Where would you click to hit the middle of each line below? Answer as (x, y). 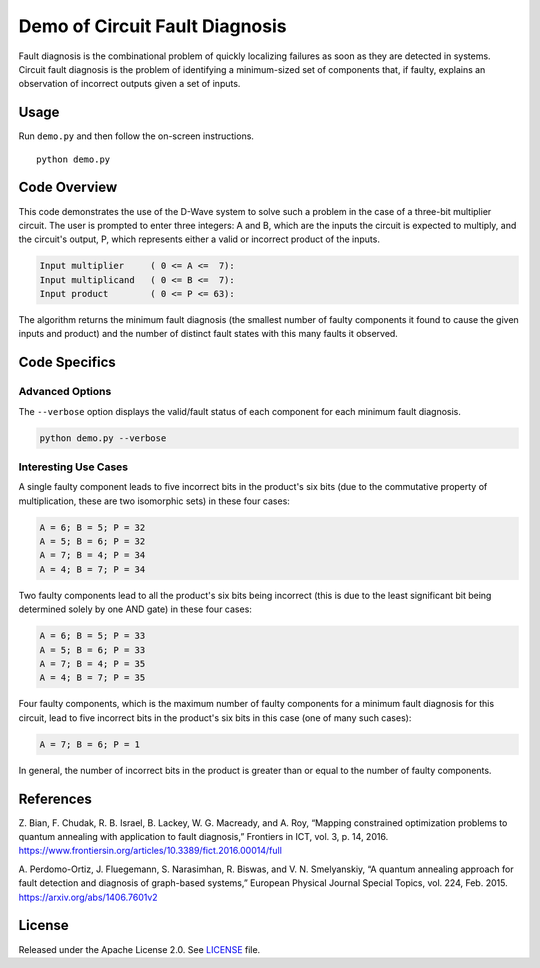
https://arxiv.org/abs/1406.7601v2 (88, 897)
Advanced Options (65, 392)
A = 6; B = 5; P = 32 (92, 527)
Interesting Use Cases (73, 467)
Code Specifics (67, 362)
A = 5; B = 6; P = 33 (92, 649)
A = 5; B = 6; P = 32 (92, 541)
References (55, 798)
